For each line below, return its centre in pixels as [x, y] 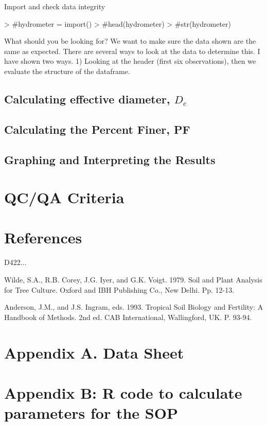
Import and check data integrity [55, 6]
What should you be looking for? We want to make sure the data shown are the [130, 41]
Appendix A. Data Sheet [94, 352]
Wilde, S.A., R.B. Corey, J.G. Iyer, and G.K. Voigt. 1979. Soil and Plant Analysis [133, 279]
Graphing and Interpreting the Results [110, 159]
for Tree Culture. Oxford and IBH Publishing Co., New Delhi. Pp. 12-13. [119, 289]
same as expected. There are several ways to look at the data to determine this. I [132, 51]
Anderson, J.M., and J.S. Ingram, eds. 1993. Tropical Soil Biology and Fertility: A [134, 307]
